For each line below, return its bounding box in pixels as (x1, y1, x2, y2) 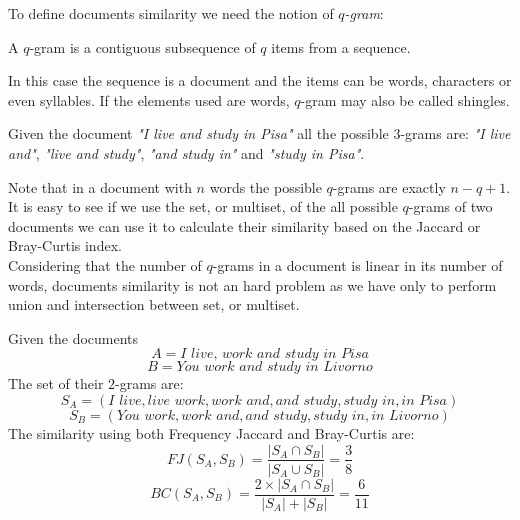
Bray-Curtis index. (8, 235, 122, 256)
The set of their (8, 373, 104, 394)
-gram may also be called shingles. (300, 89, 510, 110)
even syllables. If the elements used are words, (8, 89, 290, 110)
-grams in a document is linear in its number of (212, 254, 503, 275)
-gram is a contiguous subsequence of (29, 36, 256, 57)
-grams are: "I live (400, 123, 511, 144)
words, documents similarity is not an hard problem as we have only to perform (8, 274, 497, 295)
